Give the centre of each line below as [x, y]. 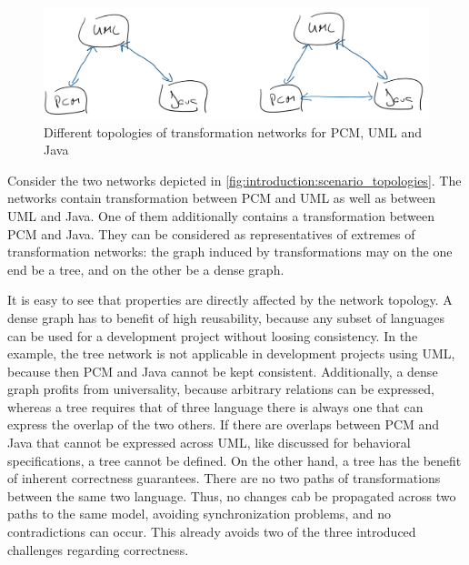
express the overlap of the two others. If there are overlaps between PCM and [224, 424]
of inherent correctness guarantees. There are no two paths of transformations [224, 478]
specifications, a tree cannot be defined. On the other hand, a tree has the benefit [234, 460]
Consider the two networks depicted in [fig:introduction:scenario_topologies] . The [234, 180]
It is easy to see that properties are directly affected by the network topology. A [230, 300]
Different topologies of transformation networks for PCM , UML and [233, 131]
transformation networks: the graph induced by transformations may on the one [230, 252]
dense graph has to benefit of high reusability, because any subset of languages [226, 317]
